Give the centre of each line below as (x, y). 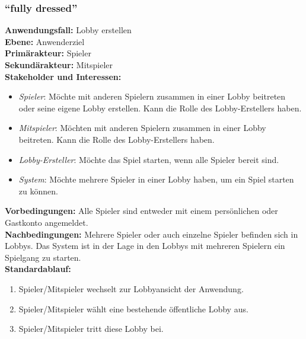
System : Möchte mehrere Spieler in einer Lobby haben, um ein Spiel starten (156, 179)
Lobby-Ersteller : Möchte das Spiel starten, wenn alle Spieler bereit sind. (149, 159)
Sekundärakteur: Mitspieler (59, 65)
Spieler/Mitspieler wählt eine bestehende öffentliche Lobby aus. (133, 308)
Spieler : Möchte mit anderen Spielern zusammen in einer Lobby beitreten (152, 96)
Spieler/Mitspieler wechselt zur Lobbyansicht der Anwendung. (131, 288)
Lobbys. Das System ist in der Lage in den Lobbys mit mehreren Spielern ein (145, 246)
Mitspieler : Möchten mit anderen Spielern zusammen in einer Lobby (142, 128)
